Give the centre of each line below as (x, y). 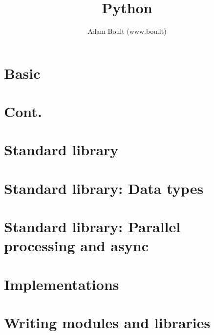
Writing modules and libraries (107, 323)
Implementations (62, 284)
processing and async (76, 246)
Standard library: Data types (104, 188)
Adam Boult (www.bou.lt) (127, 31)
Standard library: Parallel (92, 227)
